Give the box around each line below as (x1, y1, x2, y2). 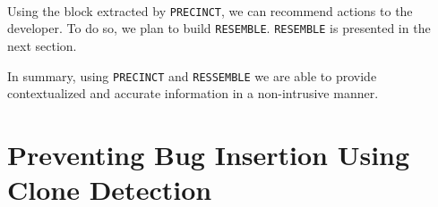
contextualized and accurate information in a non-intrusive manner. (7, 84, 379, 103)
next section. (7, 36, 77, 54)
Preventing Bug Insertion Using (7, 136, 410, 172)
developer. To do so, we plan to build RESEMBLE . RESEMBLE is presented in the (7, 19, 431, 37)
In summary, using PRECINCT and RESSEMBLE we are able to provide (7, 66, 377, 85)
